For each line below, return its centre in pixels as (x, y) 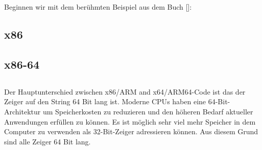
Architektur (22, 111)
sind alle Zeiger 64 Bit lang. (47, 141)
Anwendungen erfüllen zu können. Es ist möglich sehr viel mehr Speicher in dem (130, 121)
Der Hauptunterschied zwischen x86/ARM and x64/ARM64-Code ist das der (125, 91)
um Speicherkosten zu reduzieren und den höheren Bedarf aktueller (148, 111)
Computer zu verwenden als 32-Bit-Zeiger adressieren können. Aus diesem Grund (131, 131)
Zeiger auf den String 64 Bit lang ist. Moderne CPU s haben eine (105, 101)
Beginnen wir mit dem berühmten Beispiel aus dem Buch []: (98, 7)
